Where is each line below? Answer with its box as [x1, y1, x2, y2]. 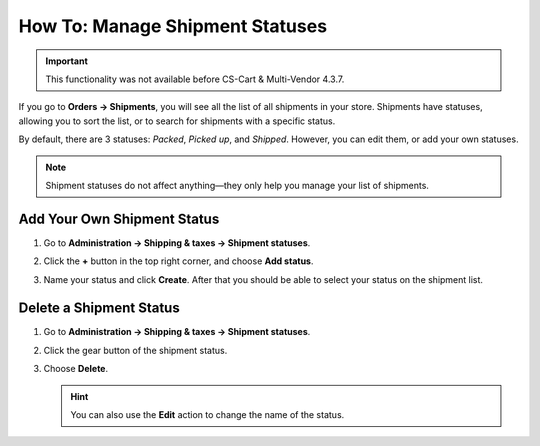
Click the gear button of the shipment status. [43, 344, 228, 356]
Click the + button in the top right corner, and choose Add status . [43, 255, 314, 267]
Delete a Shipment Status [18, 300, 180, 317]
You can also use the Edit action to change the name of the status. [70, 409, 345, 421]
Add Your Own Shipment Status [18, 210, 220, 227]
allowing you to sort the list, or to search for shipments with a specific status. [18, 115, 336, 127]
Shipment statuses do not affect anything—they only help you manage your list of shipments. [45, 179, 430, 191]
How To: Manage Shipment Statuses [18, 15, 328, 37]
